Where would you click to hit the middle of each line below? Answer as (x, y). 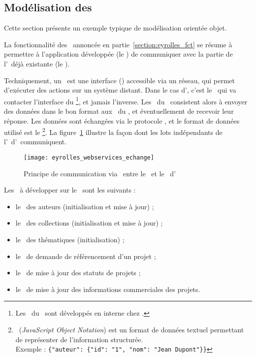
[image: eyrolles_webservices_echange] (89, 158)
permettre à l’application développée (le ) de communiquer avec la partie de (118, 54)
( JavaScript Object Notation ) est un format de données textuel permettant (131, 330)
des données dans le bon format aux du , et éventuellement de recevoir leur (119, 111)
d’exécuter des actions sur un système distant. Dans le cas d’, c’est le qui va (120, 90)
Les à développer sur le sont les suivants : (70, 190)
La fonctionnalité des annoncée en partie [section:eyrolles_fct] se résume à (118, 44)
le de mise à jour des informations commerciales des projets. (108, 289)
